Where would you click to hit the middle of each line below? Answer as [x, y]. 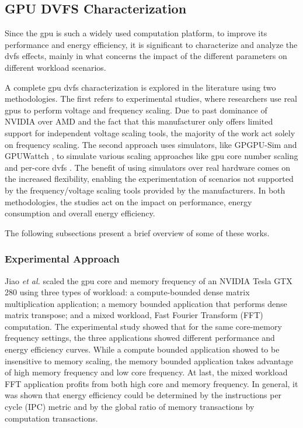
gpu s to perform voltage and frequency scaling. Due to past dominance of [136, 110]
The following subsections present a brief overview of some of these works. [137, 232]
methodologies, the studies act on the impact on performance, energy [128, 201]
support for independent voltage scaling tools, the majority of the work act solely [150, 132]
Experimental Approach [62, 259]
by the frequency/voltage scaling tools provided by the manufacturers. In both [145, 190]
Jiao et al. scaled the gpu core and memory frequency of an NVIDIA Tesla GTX [149, 280]
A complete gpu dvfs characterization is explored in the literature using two [140, 87]
